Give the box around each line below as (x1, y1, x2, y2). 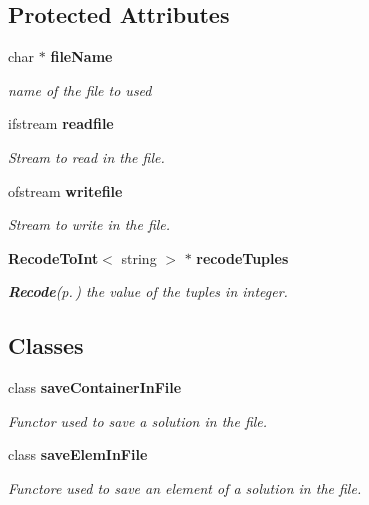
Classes (8, 330, 84, 361)
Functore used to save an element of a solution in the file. (8, 477, 362, 498)
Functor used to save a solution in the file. (8, 410, 268, 431)
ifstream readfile (8, 113, 114, 134)
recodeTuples (196, 247, 289, 268)
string (121, 247, 157, 268)
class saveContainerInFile (8, 377, 182, 398)
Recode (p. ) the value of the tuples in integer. (8, 281, 288, 302)
